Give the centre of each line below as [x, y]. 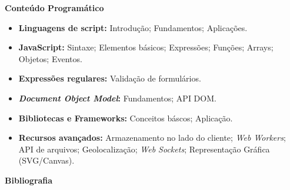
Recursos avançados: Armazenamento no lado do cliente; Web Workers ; [152, 138]
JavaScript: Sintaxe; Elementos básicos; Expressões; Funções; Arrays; [146, 47]
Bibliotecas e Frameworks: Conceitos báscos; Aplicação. [126, 118]
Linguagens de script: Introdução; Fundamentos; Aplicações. [133, 27]
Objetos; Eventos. [50, 58]
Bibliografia [29, 180]
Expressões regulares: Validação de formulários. [110, 78]
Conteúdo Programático [54, 8]
